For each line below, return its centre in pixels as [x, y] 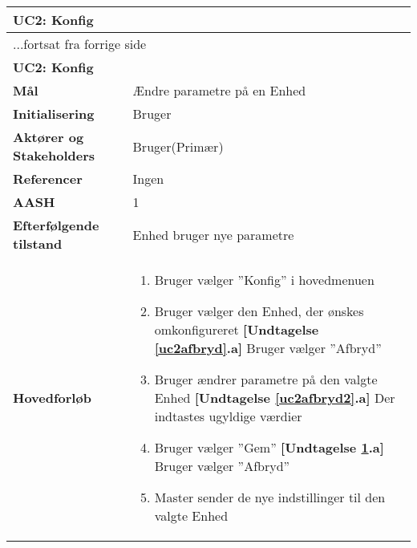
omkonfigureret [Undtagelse [237, 329]
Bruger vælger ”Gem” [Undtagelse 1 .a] [269, 447]
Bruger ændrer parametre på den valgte [266, 379]
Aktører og [49, 137]
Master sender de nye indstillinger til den [270, 497]
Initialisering [54, 114]
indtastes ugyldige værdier [228, 416]
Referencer [48, 179]
